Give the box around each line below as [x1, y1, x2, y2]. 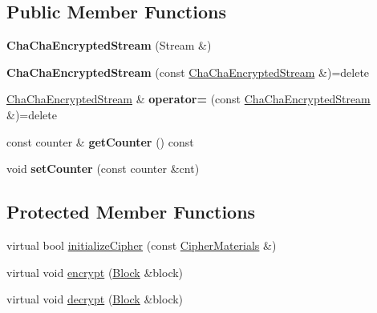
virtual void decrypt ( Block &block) [6, 291, 184, 307]
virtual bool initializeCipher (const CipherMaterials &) [6, 236, 277, 253]
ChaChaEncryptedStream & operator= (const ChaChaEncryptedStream [6, 90, 371, 107]
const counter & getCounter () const [6, 133, 194, 150]
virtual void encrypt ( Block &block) [6, 263, 184, 280]
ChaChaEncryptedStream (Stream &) [6, 37, 212, 54]
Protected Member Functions [6, 199, 256, 224]
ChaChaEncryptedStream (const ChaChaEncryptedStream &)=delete [6, 63, 370, 80]
